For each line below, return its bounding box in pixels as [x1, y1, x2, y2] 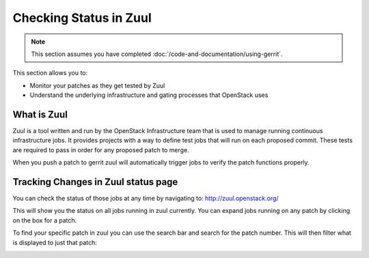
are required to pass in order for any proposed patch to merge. [12, 145, 189, 154]
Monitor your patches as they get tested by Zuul [29, 81, 165, 89]
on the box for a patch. [12, 216, 77, 225]
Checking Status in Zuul [12, 10, 152, 25]
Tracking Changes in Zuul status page [12, 176, 178, 188]
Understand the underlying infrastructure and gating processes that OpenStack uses [29, 91, 269, 99]
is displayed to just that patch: [12, 238, 97, 246]
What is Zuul [12, 109, 68, 120]
